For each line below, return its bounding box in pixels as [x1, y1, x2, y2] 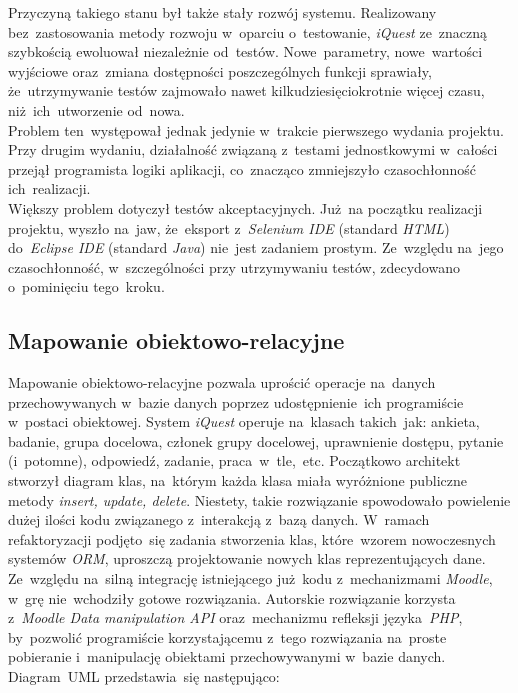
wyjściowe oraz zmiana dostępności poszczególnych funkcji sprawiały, [8, 60, 432, 81]
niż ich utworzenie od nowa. [8, 99, 185, 120]
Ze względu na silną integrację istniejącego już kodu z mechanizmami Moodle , [8, 568, 493, 589]
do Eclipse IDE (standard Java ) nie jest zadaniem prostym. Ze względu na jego [8, 237, 504, 258]
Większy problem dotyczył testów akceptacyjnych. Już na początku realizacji [8, 197, 483, 218]
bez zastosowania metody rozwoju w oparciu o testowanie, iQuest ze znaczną [8, 21, 488, 42]
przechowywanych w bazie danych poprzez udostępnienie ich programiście [8, 391, 464, 412]
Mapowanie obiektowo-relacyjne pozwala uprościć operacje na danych [8, 372, 436, 393]
